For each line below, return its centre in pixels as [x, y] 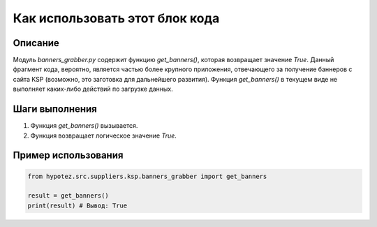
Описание [36, 43]
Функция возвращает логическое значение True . [104, 136]
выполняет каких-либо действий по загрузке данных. [93, 89]
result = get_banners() [68, 196]
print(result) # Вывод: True [77, 205]
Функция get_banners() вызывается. [84, 126]
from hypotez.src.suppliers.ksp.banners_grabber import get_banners [147, 176]
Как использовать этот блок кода [116, 18]
